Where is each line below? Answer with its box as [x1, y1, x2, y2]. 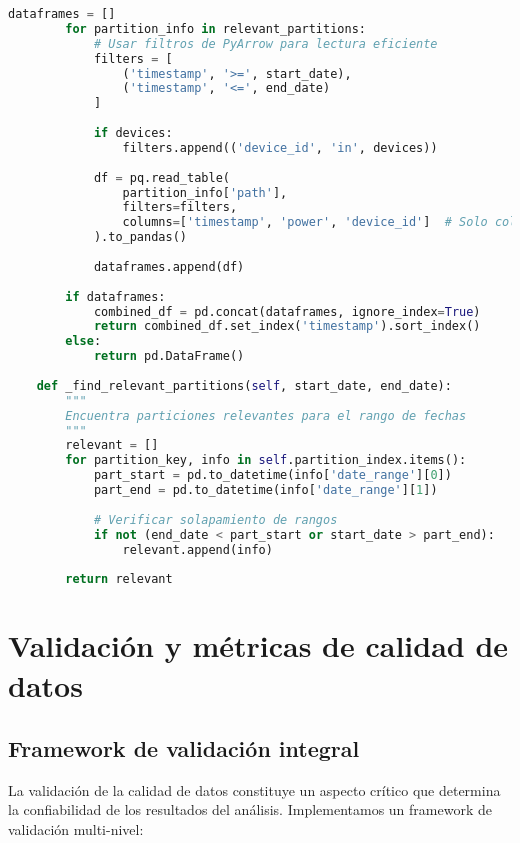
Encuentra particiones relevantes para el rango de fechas [65, 408, 467, 423]
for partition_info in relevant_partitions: [65, 21, 366, 36]
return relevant [65, 572, 173, 587]
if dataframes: [65, 289, 166, 304]
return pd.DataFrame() [93, 349, 245, 364]
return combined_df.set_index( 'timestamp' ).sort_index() [93, 319, 481, 334]
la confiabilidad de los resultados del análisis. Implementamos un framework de [8, 799, 492, 820]
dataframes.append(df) [93, 259, 245, 274]
